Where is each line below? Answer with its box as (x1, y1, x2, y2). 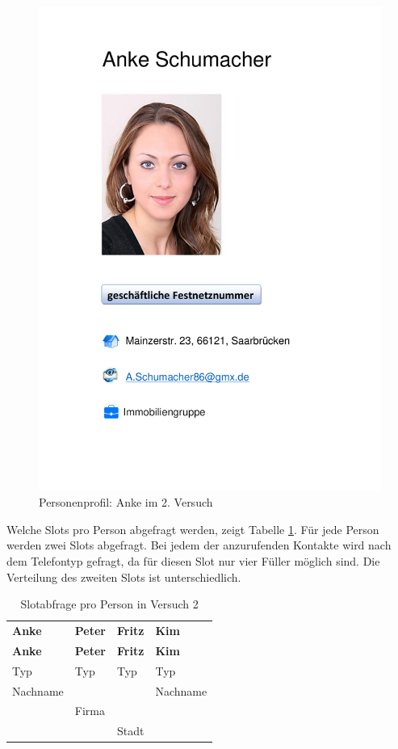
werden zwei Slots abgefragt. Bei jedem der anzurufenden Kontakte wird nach (6, 537, 392, 553)
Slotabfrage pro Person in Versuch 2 (20, 595, 199, 612)
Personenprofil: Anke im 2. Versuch (39, 494, 213, 511)
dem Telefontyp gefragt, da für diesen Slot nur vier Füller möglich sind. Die (6, 553, 380, 570)
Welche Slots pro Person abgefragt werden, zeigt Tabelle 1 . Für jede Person (6, 520, 379, 537)
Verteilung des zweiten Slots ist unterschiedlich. (6, 568, 241, 585)
